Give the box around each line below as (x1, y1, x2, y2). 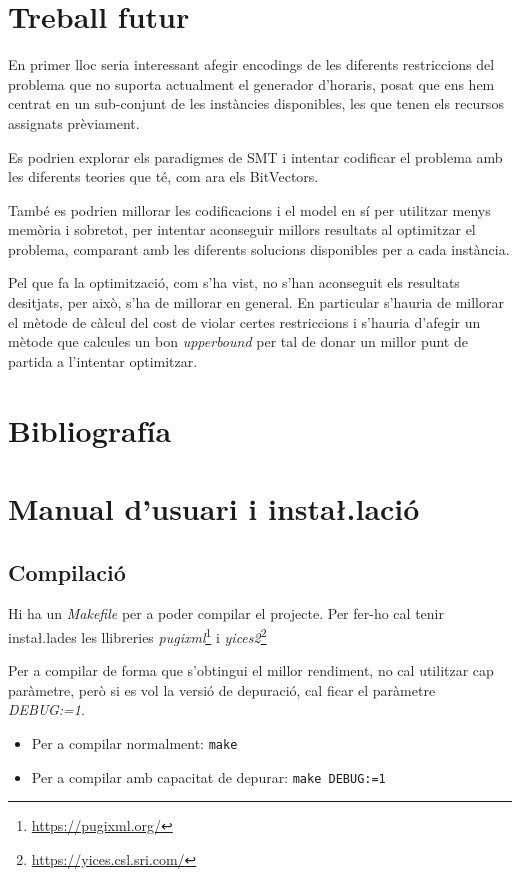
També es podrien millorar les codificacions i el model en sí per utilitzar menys (8, 199, 491, 220)
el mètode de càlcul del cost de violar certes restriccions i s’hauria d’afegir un (8, 311, 481, 332)
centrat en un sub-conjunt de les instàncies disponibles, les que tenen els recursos (8, 93, 504, 114)
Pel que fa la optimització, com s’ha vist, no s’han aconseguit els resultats (8, 272, 460, 293)
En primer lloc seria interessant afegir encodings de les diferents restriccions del (8, 54, 495, 75)
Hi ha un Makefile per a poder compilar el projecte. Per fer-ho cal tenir (8, 603, 444, 624)
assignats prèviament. (8, 112, 140, 133)
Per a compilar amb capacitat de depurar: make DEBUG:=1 (31, 766, 386, 787)
